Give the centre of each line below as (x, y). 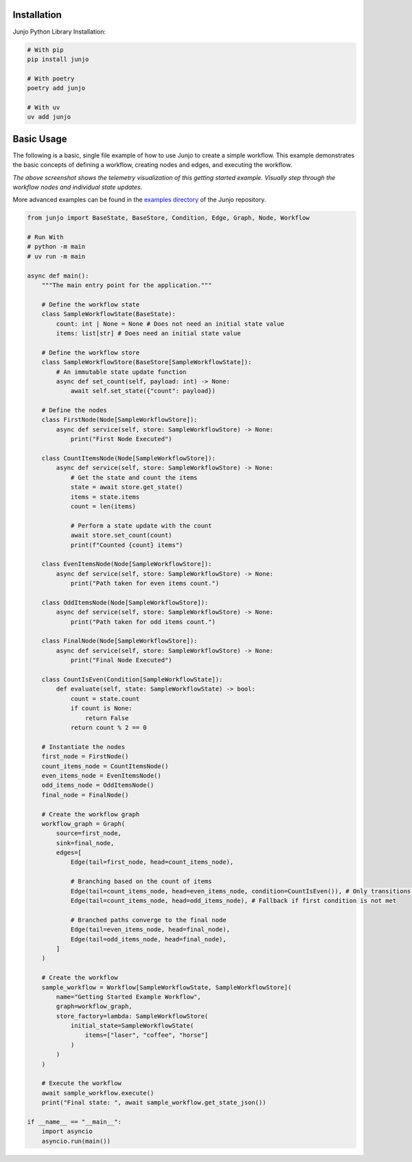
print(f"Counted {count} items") (127, 545)
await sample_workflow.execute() (98, 1093)
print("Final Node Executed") (121, 660)
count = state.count (105, 699)
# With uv (44, 107)
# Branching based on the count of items (141, 882)
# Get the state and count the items (134, 477)
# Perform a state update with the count (141, 525)
